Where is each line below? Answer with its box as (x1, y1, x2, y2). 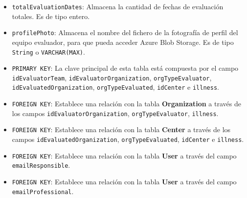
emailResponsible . (12, 160, 70, 170)
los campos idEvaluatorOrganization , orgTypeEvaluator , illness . (12, 108, 219, 118)
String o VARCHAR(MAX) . (12, 46, 85, 57)
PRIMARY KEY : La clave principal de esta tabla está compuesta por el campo (12, 63, 239, 73)
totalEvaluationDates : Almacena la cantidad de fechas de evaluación (12, 1, 224, 11)
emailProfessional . (12, 186, 74, 196)
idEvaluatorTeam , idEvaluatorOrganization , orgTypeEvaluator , (12, 72, 212, 82)
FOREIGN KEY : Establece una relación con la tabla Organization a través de (12, 99, 241, 109)
